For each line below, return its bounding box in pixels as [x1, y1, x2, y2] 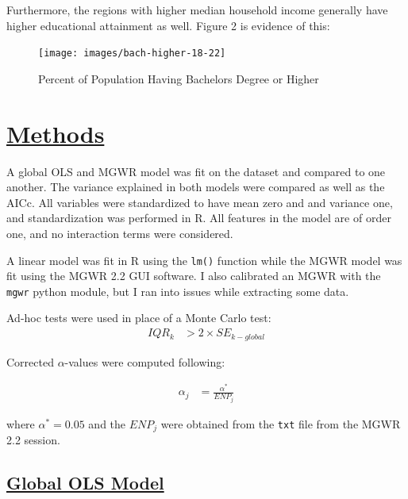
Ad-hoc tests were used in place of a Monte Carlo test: [6, 309, 271, 326]
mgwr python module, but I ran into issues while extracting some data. [6, 282, 349, 299]
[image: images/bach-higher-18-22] [38, 48, 226, 59]
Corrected [6, 353, 54, 370]
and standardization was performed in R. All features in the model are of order [6, 209, 391, 226]
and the [88, 415, 126, 432]
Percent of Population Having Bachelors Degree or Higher [38, 70, 319, 86]
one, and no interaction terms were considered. [6, 225, 233, 241]
